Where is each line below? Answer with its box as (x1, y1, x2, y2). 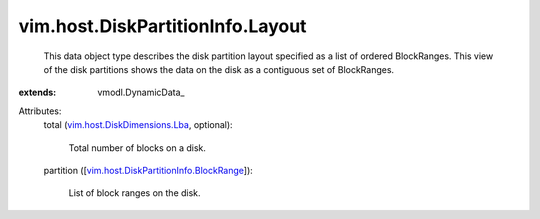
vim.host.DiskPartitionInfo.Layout (18, 15, 307, 37)
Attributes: (18, 105, 62, 117)
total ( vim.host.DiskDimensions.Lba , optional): (43, 119, 234, 131)
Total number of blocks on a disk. (68, 141, 207, 154)
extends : (18, 86, 57, 99)
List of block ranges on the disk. (68, 187, 201, 199)
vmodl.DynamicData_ (97, 86, 185, 99)
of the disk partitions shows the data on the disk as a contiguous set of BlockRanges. (43, 63, 395, 75)
